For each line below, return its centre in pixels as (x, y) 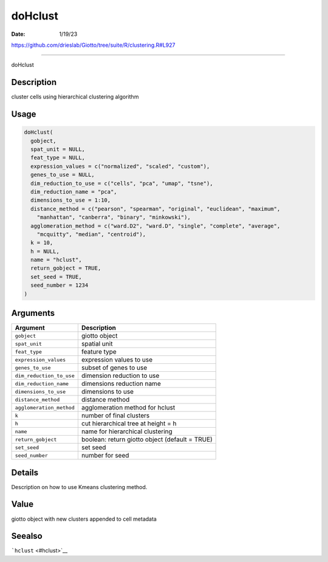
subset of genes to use (114, 368)
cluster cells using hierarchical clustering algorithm (75, 97)
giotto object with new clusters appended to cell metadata (84, 519)
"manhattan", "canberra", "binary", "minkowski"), (114, 218)
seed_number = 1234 (60, 285)
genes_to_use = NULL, (63, 175)
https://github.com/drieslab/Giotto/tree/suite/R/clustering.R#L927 (93, 45)
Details (25, 472)
